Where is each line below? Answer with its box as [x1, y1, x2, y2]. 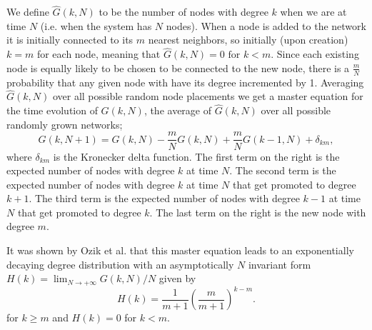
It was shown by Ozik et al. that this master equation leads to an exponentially [6, 243, 354, 258]
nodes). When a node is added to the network [166, 18, 366, 33]
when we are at [280, 4, 347, 19]
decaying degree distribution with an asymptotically [6, 256, 234, 271]
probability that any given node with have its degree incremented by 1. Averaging [6, 74, 364, 89]
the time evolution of [6, 103, 98, 118]
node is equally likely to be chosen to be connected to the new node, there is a [6, 60, 350, 75]
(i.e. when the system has [40, 18, 152, 33]
